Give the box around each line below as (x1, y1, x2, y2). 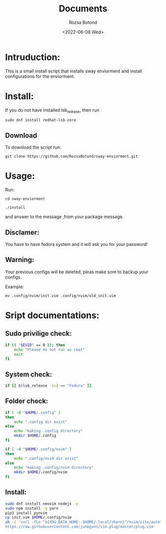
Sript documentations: (5, 309, 100, 321)
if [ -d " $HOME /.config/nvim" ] (5, 447, 72, 452)
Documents (58, 3, 108, 14)
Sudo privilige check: (5, 329, 72, 338)
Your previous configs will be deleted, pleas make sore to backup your (5, 269, 149, 275)
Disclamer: (5, 228, 40, 237)
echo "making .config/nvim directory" (14, 465, 94, 470)
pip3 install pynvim (5, 510, 48, 516)
